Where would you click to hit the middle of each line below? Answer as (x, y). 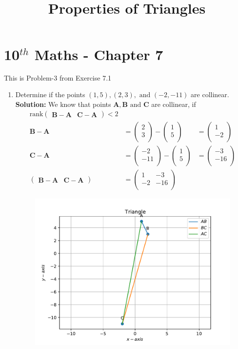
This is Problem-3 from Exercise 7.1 (58, 78)
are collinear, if (174, 104)
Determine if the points (50, 94)
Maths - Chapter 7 (99, 54)
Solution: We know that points (63, 104)
